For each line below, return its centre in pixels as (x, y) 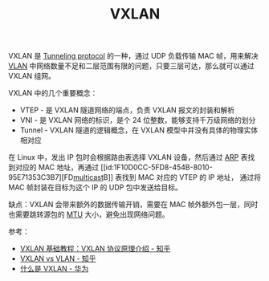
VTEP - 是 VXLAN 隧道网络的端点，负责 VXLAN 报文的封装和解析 (127, 110)
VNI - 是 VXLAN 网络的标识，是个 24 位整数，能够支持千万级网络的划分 (138, 120)
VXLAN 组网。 (32, 76)
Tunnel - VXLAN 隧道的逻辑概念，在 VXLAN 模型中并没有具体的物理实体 (139, 130)
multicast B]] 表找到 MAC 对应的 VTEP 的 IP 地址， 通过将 (167, 177)
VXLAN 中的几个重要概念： (53, 93)
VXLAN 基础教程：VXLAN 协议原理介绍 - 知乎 (95, 249)
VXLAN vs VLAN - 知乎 (58, 259)
